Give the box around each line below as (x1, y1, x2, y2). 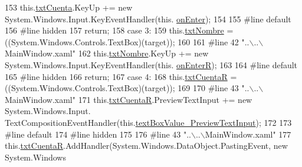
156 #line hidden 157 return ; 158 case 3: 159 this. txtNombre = (5, 24, 234, 36)
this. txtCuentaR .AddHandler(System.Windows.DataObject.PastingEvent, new (5, 139, 288, 152)
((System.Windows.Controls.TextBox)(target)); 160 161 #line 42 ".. (5, 35, 250, 48)
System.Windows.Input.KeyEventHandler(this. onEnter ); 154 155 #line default (5, 12, 291, 25)
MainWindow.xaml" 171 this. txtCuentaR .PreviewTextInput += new (5, 93, 252, 105)
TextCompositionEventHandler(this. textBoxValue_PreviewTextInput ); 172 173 (5, 116, 292, 128)
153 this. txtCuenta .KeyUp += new (5, 1, 133, 13)
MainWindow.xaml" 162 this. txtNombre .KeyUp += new (5, 47, 209, 59)
